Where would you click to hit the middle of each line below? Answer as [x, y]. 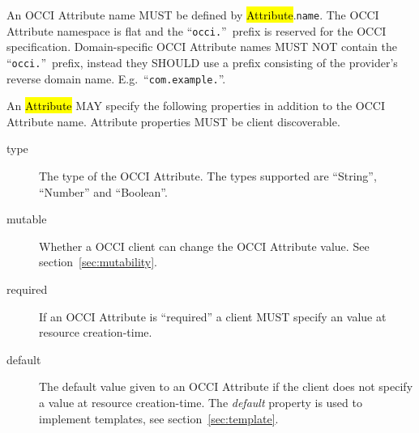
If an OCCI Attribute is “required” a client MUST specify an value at [213, 316]
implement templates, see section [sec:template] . [159, 418]
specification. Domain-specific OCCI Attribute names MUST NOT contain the [202, 47]
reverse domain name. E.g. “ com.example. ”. [116, 78]
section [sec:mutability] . [98, 262]
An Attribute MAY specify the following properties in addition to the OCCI [196, 106]
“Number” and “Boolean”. [103, 191]
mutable [27, 219]
